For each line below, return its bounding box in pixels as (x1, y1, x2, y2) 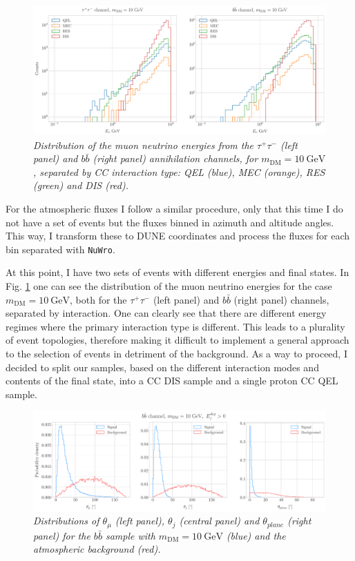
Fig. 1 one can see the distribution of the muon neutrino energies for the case (6, 278, 332, 293)
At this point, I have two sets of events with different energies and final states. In (6, 265, 349, 279)
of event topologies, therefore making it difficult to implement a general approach (6, 333, 349, 347)
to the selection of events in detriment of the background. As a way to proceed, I (6, 346, 347, 360)
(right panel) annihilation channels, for (93, 151, 258, 166)
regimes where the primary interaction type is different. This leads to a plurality (6, 319, 345, 333)
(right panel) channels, (233, 292, 329, 306)
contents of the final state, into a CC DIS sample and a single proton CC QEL (6, 373, 338, 388)
